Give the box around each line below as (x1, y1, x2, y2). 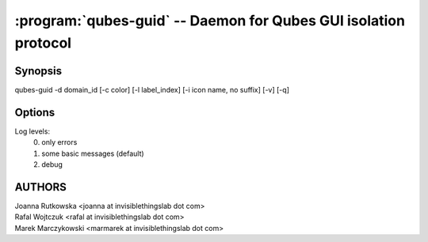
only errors (41, 138, 78, 147)
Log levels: (14, 127, 51, 136)
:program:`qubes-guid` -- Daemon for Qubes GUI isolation (14, 12, 406, 29)
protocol (14, 34, 71, 51)
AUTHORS (14, 180, 67, 194)
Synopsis (14, 64, 63, 78)
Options (14, 105, 55, 119)
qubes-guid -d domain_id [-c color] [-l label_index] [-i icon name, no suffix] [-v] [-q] (14, 85, 289, 94)
